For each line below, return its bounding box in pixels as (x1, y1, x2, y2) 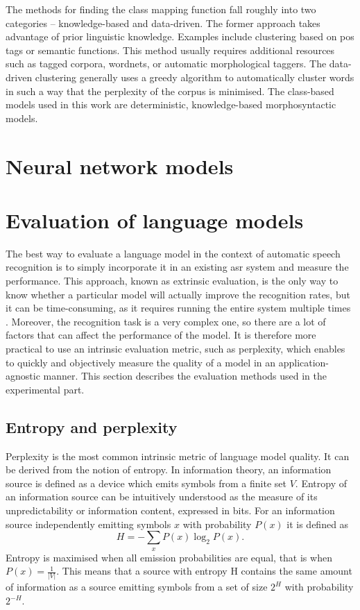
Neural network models (6, 151, 234, 180)
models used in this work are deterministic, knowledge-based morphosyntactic (6, 97, 336, 112)
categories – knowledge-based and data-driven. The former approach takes (6, 15, 320, 30)
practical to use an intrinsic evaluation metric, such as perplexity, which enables (6, 341, 345, 355)
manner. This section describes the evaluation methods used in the (43, 368, 327, 383)
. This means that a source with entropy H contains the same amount (56, 564, 352, 578)
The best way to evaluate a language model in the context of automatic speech (6, 246, 341, 260)
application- (278, 355, 329, 369)
